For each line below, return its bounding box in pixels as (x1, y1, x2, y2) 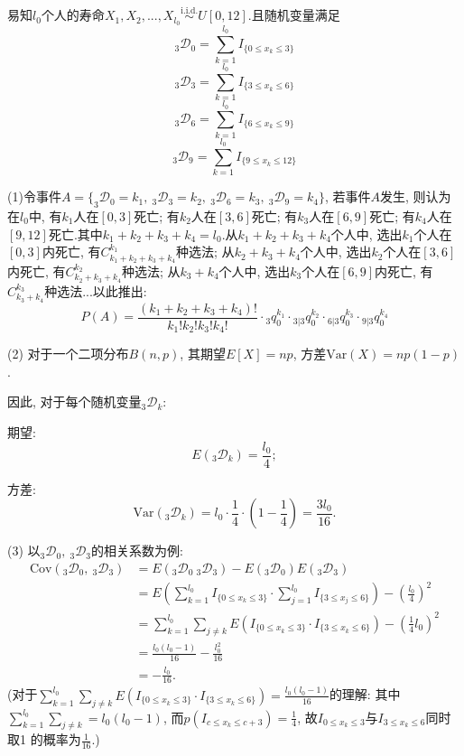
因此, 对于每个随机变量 (7, 392, 142, 411)
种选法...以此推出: (44, 281, 147, 300)
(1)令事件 (7, 187, 61, 206)
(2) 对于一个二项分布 (7, 344, 129, 363)
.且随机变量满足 (247, 5, 340, 24)
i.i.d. (181, 5, 199, 15)
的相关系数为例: (91, 541, 183, 560)
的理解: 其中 (329, 685, 401, 704)
